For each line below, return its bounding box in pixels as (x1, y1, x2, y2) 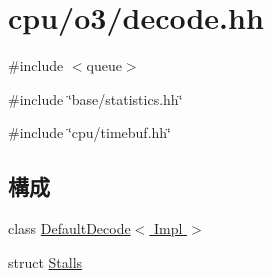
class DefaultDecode (8, 218, 131, 239)
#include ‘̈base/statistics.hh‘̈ (8, 88, 183, 109)
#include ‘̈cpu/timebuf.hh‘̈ (8, 122, 171, 143)
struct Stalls (8, 251, 83, 272)
